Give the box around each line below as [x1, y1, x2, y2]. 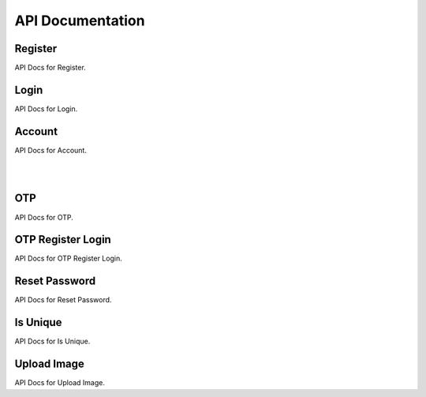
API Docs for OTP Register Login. [14, 253, 122, 264]
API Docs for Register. [14, 63, 86, 73]
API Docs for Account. [14, 145, 87, 155]
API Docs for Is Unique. [14, 336, 91, 346]
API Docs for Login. [14, 103, 78, 114]
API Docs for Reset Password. [14, 295, 112, 305]
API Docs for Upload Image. [14, 378, 106, 388]
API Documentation [14, 12, 145, 29]
